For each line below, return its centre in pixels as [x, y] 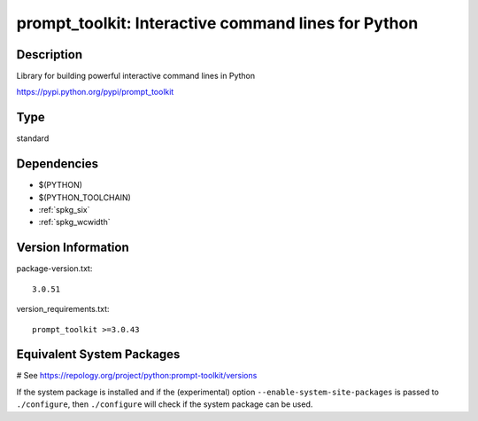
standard [33, 138]
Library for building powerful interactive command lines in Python [136, 76]
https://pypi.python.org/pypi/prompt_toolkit [95, 92]
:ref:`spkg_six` [64, 210]
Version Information [73, 248]
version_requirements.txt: [63, 309]
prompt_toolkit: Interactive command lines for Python [217, 23]
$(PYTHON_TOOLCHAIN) [85, 197]
